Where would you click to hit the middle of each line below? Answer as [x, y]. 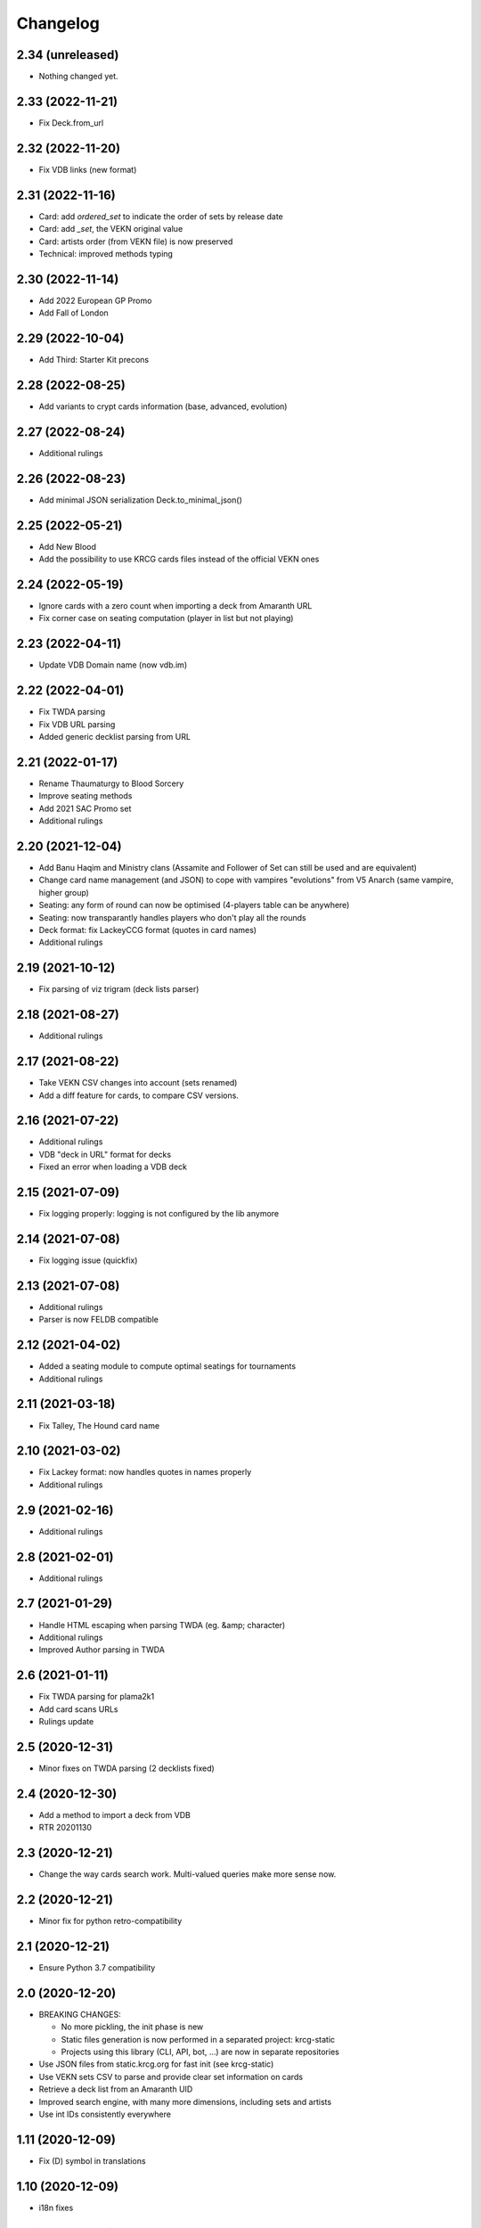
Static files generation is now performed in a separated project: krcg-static [198, 2039]
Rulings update [66, 1721]
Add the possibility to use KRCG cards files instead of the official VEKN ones [179, 559]
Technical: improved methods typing [106, 253]
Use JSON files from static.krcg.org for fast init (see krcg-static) [156, 2064]
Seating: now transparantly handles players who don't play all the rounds [172, 917]
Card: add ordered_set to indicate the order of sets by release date [161, 216]
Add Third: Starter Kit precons [94, 360]
